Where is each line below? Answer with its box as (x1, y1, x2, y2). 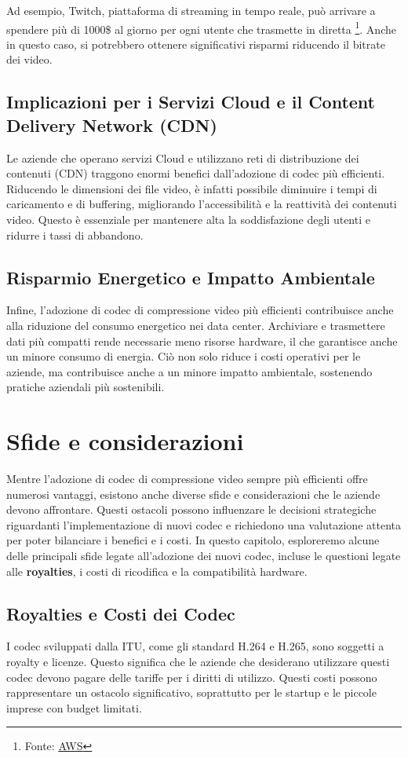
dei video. (6, 51, 53, 68)
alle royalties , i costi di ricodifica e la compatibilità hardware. (6, 562, 308, 579)
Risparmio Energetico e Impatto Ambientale (6, 265, 375, 289)
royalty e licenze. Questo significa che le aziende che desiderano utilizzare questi (6, 654, 390, 670)
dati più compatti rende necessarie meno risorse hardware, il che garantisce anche (6, 332, 398, 349)
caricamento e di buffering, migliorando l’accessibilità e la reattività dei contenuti (6, 196, 397, 212)
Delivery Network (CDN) (6, 112, 217, 137)
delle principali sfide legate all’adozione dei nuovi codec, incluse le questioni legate (6, 547, 401, 564)
